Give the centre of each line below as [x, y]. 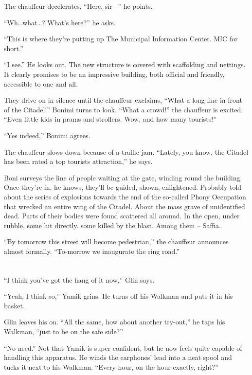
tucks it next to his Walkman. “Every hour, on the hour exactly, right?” [111, 366]
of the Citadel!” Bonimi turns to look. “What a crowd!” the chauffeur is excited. [124, 109]
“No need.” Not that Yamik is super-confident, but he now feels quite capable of [123, 348]
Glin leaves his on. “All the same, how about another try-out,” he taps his [115, 322]
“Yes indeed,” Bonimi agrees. [47, 135]
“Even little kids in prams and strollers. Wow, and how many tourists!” [110, 119]
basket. [14, 305]
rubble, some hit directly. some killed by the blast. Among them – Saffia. [112, 225]
